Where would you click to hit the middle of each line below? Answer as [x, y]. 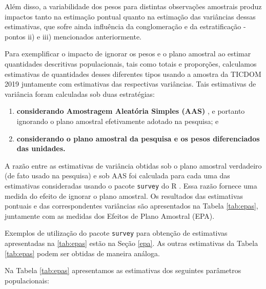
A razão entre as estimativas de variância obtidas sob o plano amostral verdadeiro [133, 165]
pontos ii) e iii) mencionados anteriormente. [73, 36]
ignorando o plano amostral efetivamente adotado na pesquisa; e [118, 121]
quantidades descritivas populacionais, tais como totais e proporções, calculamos [131, 63]
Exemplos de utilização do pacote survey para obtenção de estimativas [116, 233]
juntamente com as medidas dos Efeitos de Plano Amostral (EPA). [110, 215]
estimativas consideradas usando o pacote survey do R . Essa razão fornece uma [131, 185]
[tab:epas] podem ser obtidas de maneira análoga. [82, 253]
